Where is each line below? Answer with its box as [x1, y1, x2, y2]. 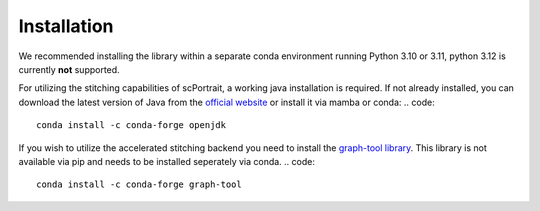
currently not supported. [18, 63, 120, 75]
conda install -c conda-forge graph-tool [36, 179, 242, 190]
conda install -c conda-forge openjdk [36, 120, 227, 131]
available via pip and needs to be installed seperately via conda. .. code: [18, 155, 315, 167]
